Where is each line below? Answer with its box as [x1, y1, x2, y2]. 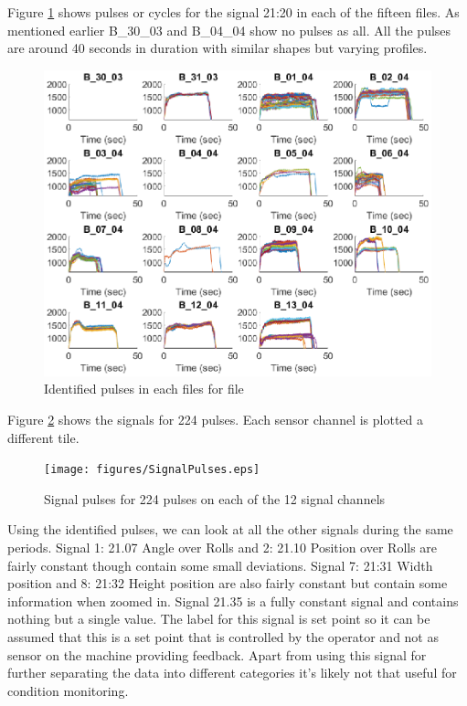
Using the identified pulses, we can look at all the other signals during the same [7, 520, 453, 539]
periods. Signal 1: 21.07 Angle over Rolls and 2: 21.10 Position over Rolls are [7, 538, 438, 557]
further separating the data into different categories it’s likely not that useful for [7, 663, 457, 682]
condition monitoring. [7, 680, 129, 700]
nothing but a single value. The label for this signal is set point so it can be [7, 609, 430, 628]
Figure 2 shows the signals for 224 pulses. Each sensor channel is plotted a [7, 410, 424, 428]
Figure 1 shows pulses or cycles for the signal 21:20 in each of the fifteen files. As [7, 3, 460, 21]
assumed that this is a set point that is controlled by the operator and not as [7, 627, 439, 646]
